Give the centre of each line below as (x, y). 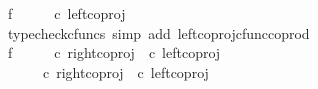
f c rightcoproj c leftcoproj (114, 52)
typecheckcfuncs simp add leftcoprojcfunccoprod (158, 32)
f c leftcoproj (66, 13)
